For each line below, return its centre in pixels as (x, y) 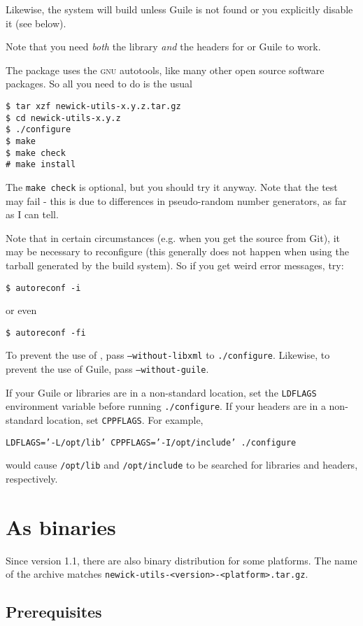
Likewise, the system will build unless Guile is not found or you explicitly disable (179, 9)
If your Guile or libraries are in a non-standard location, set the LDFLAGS (161, 392)
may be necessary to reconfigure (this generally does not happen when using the (177, 251)
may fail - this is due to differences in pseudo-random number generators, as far (176, 200)
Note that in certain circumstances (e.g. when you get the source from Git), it (173, 237)
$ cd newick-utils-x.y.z (63, 118)
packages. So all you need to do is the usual (99, 84)
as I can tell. (32, 214)
